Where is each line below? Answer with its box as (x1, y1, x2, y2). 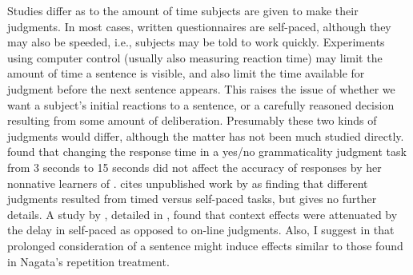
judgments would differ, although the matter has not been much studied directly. (7, 127, 404, 144)
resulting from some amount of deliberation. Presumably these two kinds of (7, 112, 377, 129)
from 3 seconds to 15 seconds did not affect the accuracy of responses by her (7, 158, 382, 175)
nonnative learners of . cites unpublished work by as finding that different (7, 174, 368, 191)
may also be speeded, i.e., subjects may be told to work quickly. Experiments (7, 34, 385, 50)
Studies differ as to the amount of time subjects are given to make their (7, 2, 359, 18)
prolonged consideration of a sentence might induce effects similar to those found (7, 237, 403, 253)
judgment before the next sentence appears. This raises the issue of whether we (7, 80, 395, 97)
